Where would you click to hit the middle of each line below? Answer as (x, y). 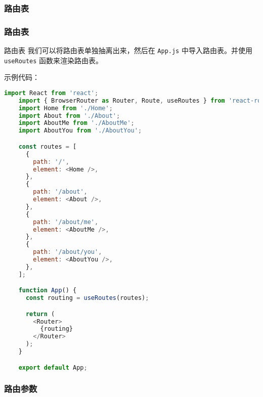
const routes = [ (48, 146)
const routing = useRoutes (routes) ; (87, 298)
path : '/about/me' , (66, 222)
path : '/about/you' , (68, 252)
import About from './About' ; (69, 116)
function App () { (48, 291)
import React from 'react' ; (51, 93)
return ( (40, 314)
